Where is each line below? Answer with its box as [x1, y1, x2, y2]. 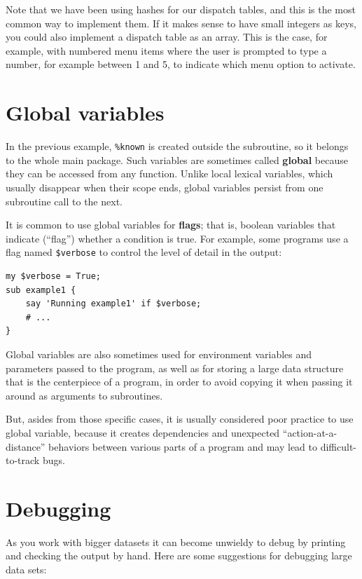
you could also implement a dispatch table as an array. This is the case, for [6, 29, 328, 44]
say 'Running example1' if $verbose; [25, 299, 202, 309]
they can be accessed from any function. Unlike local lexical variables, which [6, 166, 333, 181]
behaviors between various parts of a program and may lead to [48, 439, 317, 454]
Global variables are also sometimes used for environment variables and [6, 346, 312, 361]
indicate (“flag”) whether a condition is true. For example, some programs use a [6, 231, 349, 245]
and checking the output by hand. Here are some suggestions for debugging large [6, 548, 352, 563]
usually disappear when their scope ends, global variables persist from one [6, 179, 323, 194]
